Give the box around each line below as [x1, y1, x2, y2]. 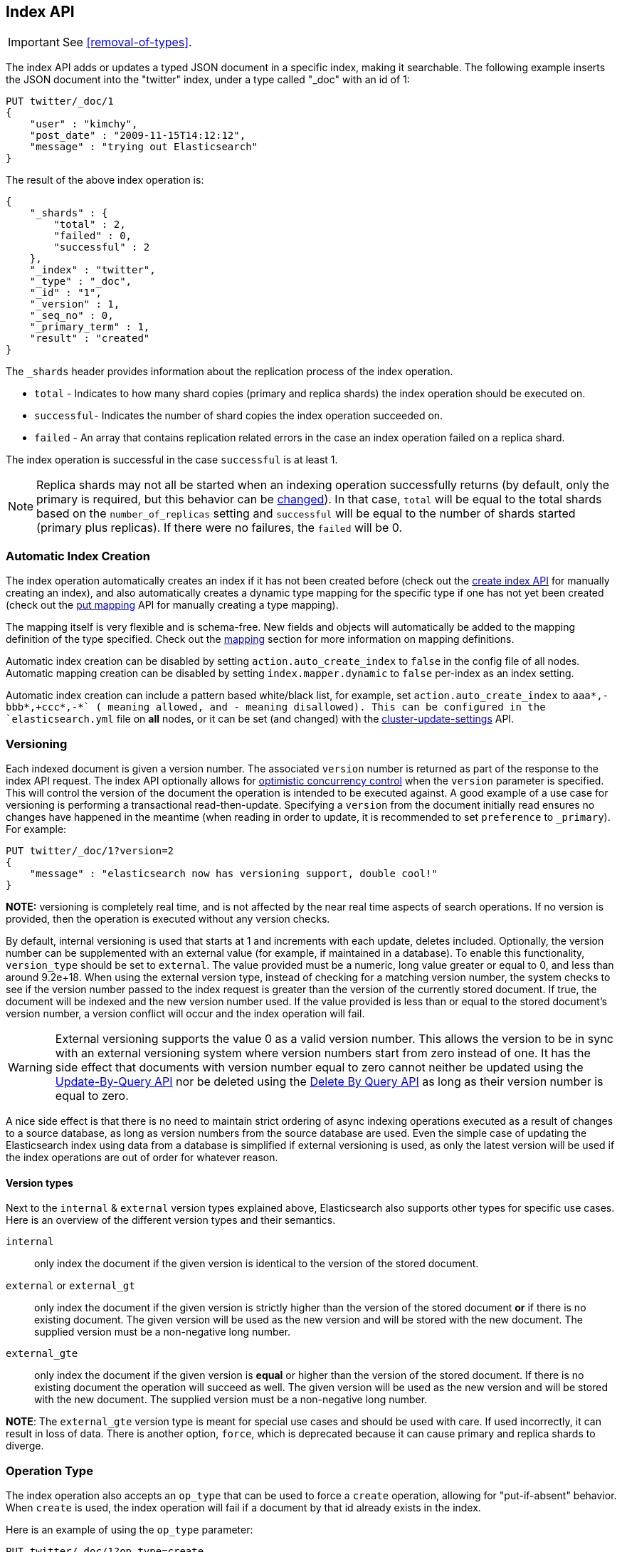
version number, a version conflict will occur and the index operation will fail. [6, 1007, 365, 1019]
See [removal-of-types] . [62, 35, 192, 50]
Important [8, 35, 60, 50]
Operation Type [6, 1463, 93, 1478]
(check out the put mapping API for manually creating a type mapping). [6, 599, 339, 612]
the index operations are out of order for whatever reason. [6, 1150, 278, 1163]
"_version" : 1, [29, 298, 120, 310]
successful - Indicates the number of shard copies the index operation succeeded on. [34, 409, 443, 422]
